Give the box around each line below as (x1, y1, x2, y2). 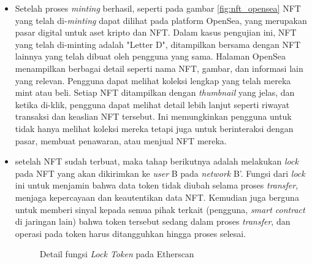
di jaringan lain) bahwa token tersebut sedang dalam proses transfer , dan (15, 215, 291, 228)
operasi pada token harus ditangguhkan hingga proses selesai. (15, 227, 246, 239)
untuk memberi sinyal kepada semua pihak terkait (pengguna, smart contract (15, 203, 305, 215)
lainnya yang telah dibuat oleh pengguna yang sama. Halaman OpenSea (15, 50, 286, 63)
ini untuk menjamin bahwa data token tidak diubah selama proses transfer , (15, 179, 299, 192)
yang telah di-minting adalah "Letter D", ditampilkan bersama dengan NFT (15, 37, 301, 50)
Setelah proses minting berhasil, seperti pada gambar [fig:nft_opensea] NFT (15, 2, 301, 14)
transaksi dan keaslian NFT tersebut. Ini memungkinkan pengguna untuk (15, 110, 292, 123)
